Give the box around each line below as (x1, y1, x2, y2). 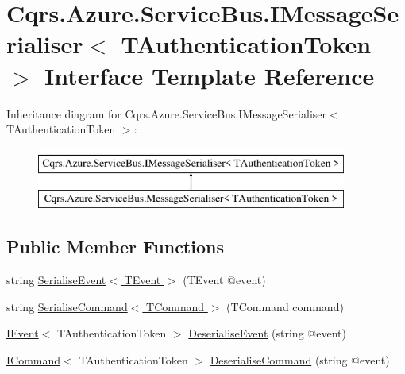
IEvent (6, 325, 39, 341)
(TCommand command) (226, 298, 344, 314)
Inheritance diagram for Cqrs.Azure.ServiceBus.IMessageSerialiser (6, 105, 327, 121)
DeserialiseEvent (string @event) (188, 325, 346, 341)
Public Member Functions (6, 234, 224, 259)
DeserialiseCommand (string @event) (210, 351, 390, 368)
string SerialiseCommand (6, 298, 128, 314)
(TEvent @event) (183, 272, 266, 288)
